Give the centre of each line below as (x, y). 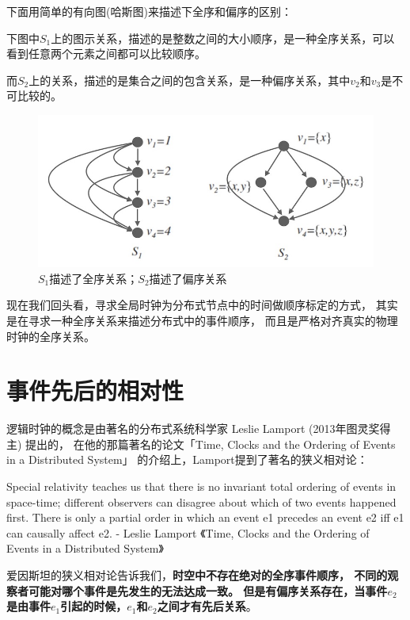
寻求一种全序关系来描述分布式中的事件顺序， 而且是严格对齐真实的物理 (213, 320)
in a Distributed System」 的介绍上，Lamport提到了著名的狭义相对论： (187, 459)
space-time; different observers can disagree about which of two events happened (201, 501)
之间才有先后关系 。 (207, 606)
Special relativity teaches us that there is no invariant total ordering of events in (201, 486)
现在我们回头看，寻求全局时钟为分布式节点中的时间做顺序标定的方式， (189, 305)
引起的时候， (94, 606)
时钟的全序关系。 (51, 336)
